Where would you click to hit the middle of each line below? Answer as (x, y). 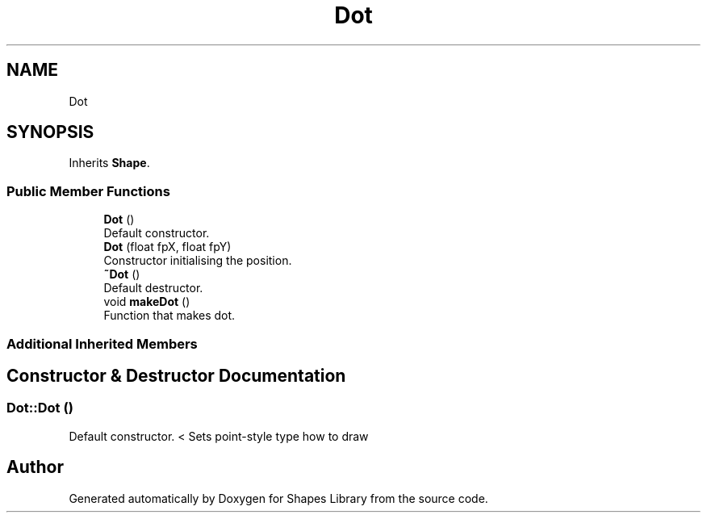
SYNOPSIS (50, 132)
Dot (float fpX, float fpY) (167, 247)
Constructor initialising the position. (198, 261)
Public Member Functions (88, 191)
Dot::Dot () (40, 408)
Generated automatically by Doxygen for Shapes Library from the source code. (278, 498)
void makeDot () (147, 302)
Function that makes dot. (169, 316)
